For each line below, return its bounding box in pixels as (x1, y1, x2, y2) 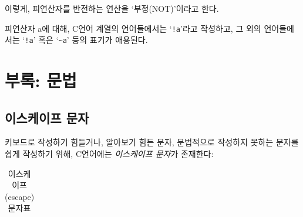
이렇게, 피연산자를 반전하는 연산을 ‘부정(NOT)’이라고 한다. (5, 2, 219, 14)
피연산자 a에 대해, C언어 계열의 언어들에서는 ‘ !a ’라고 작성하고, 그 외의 (5, 22, 261, 34)
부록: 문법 (5, 68, 77, 92)
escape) (8, 190, 35, 202)
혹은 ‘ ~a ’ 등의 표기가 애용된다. (38, 34, 148, 46)
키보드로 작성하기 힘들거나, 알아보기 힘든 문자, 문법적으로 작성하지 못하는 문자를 (5, 136, 299, 148)
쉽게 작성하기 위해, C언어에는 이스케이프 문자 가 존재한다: (5, 148, 214, 160)
